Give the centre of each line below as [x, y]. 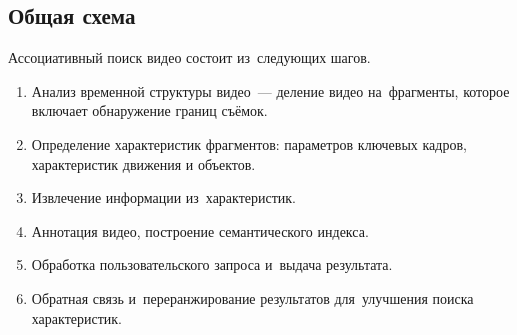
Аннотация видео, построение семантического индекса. [200, 230]
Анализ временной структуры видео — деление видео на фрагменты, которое [270, 90]
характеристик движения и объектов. [143, 163]
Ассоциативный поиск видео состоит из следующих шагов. [189, 57]
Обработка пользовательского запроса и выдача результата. [212, 264]
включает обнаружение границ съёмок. [149, 110]
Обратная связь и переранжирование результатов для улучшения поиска [252, 297]
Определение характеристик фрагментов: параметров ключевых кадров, [249, 143]
